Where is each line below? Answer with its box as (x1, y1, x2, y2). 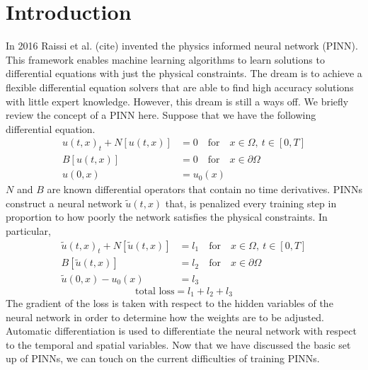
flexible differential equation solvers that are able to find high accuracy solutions (6, 79, 354, 94)
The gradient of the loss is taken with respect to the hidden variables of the (6, 296, 333, 311)
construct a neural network (6, 195, 122, 210)
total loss (135, 286, 175, 296)
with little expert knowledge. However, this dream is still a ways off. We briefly (6, 93, 349, 108)
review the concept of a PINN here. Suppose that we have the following (6, 108, 316, 122)
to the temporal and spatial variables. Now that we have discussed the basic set (6, 337, 351, 352)
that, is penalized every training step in (165, 195, 337, 210)
